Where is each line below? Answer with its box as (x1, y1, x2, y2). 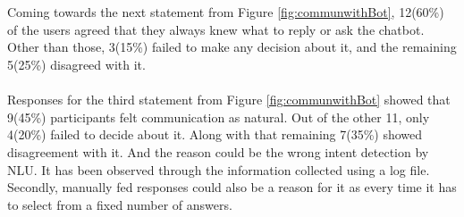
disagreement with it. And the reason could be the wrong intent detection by (7, 142, 429, 161)
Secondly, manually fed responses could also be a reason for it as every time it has (7, 178, 457, 196)
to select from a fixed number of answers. (7, 195, 232, 213)
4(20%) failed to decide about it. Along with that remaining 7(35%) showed (7, 125, 423, 144)
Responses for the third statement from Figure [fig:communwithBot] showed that (7, 90, 451, 109)
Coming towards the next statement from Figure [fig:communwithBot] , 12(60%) (7, 3, 444, 21)
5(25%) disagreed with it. (7, 54, 146, 73)
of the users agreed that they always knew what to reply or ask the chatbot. (7, 20, 425, 38)
